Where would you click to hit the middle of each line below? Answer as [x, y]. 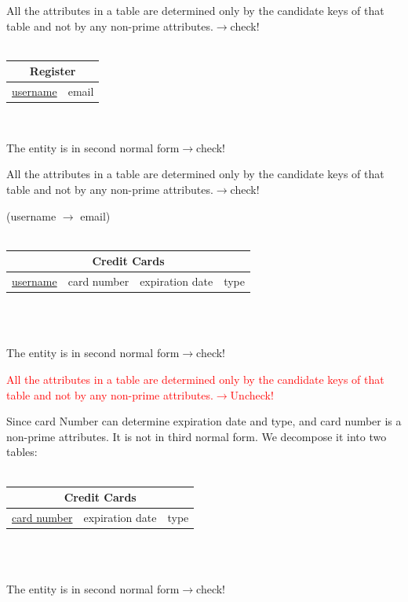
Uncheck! [252, 394]
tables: [22, 452]
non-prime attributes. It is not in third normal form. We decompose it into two [197, 436]
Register [53, 71]
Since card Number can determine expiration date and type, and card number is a [204, 421]
